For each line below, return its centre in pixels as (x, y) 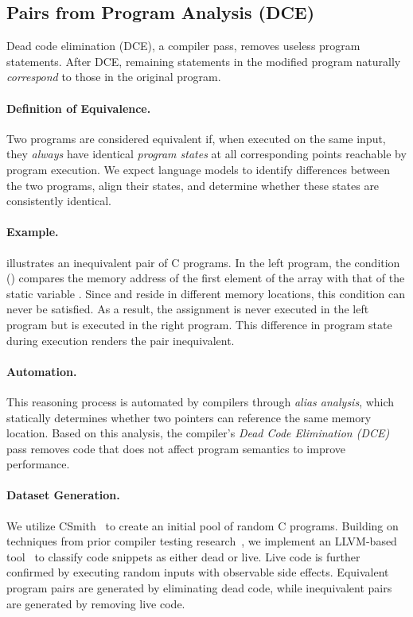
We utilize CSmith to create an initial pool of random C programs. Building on (203, 525)
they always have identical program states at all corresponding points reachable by (206, 154)
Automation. (42, 371)
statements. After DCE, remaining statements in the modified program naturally (204, 61)
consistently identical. (59, 201)
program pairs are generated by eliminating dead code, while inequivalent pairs (199, 588)
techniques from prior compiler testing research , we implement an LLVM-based (202, 541)
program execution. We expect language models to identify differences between (199, 169)
